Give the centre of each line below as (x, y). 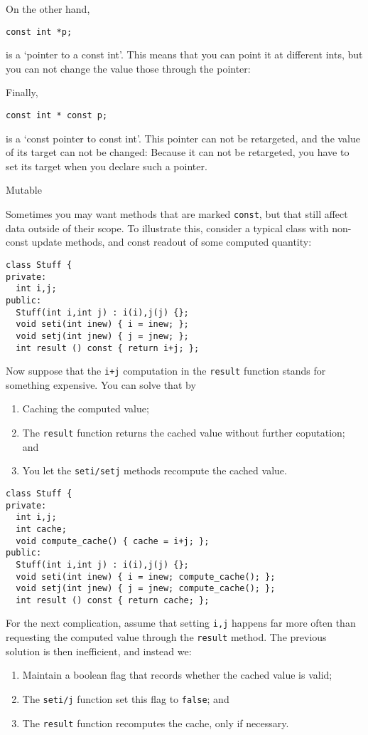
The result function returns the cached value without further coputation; (184, 432)
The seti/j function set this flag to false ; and (126, 698)
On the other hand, (48, 9)
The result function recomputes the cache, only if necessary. (156, 723)
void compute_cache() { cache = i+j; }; (113, 541)
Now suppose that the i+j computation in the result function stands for (166, 371)
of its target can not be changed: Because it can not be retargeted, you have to (178, 152)
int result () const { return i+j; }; (108, 348)
